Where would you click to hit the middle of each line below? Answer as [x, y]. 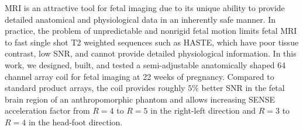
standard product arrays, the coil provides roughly [95, 88]
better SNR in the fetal [243, 88]
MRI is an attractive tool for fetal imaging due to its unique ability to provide [145, 8]
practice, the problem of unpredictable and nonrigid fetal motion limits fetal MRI [151, 31]
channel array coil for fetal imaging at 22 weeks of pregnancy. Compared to [140, 76]
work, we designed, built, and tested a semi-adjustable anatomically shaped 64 [145, 64]
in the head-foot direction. [75, 122]
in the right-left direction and [203, 110]
